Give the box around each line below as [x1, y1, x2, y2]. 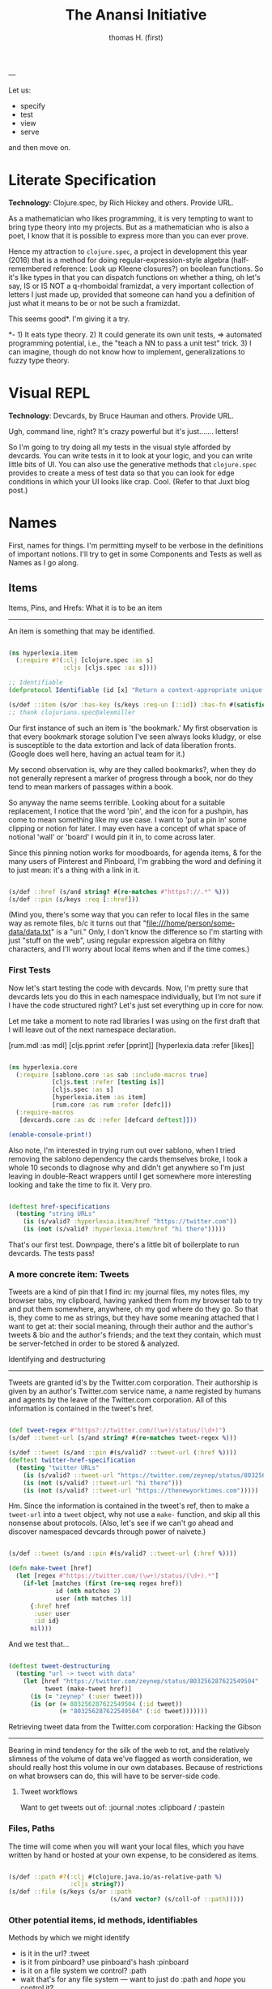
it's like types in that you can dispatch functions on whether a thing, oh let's [8, 272, 261, 281]
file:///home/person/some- [146, 918, 236, 928]
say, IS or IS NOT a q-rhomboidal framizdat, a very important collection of [8, 281, 254, 290]
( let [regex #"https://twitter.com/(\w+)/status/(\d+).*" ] [15, 1572, 219, 1580]
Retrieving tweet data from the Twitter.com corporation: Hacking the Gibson [8, 1722, 261, 1732]
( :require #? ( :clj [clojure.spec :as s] [15, 656, 154, 664]
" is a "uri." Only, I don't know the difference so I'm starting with [51, 927, 263, 937]
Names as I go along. [8, 557, 79, 567]
